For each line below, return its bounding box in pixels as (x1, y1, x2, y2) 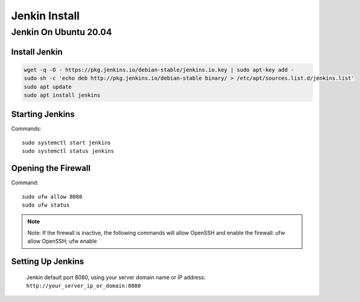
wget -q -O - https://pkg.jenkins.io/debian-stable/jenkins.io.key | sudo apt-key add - (24, 66, 295, 73)
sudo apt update (24, 83, 72, 90)
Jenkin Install (11, 9, 80, 22)
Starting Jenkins (11, 109, 75, 120)
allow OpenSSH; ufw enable (27, 237, 97, 245)
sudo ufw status (22, 201, 70, 208)
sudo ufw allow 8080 (22, 193, 83, 200)
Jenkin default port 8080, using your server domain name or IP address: (26, 274, 206, 281)
